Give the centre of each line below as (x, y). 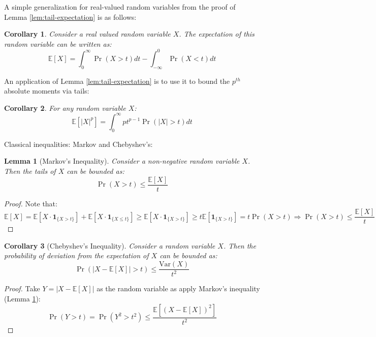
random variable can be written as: (58, 43)
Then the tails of (30, 171)
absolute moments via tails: (47, 91)
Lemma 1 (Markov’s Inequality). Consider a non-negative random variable (122, 161)
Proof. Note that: (31, 203)
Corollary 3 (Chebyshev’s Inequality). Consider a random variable (110, 245)
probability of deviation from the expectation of (76, 255)
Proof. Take (22, 288)
